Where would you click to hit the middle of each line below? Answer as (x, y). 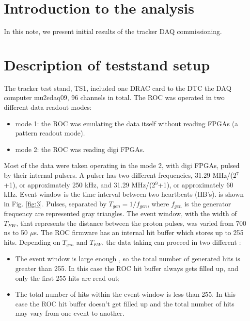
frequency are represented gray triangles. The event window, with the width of (120, 213)
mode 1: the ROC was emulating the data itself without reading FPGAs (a (127, 123)
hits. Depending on (32, 242)
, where (158, 203)
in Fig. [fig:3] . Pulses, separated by (55, 203)
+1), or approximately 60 (196, 184)
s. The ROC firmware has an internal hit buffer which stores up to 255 (139, 232)
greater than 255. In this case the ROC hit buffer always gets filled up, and (127, 268)
